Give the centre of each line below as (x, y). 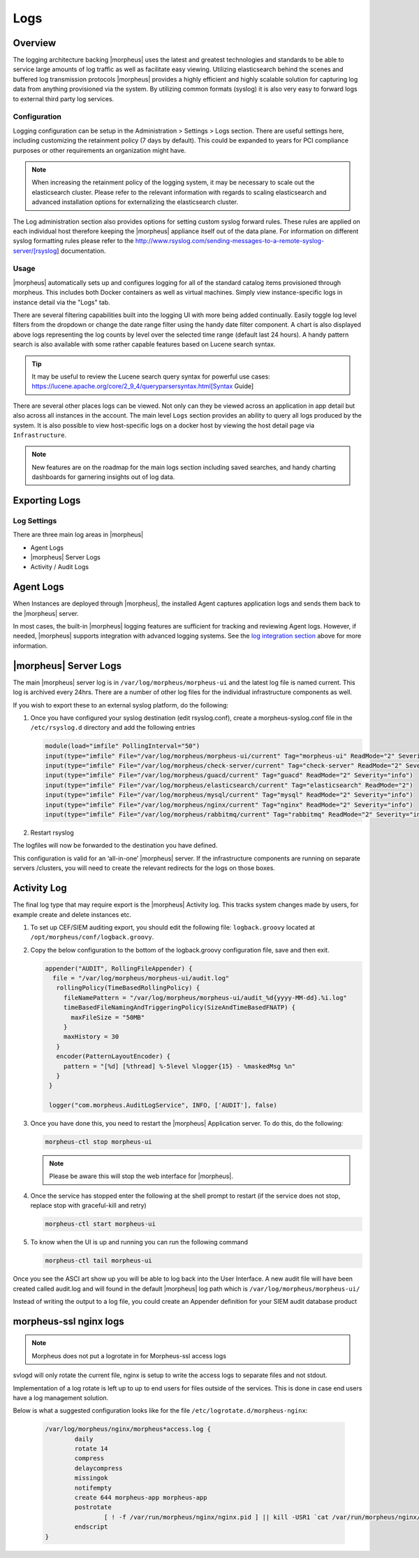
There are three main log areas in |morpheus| (78, 535)
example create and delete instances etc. (72, 914)
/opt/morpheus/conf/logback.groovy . (92, 937)
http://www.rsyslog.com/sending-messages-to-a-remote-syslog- (230, 241)
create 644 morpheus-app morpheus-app (141, 1498)
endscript (91, 1527)
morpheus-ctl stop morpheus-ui (99, 1142)
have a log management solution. (61, 1397)
